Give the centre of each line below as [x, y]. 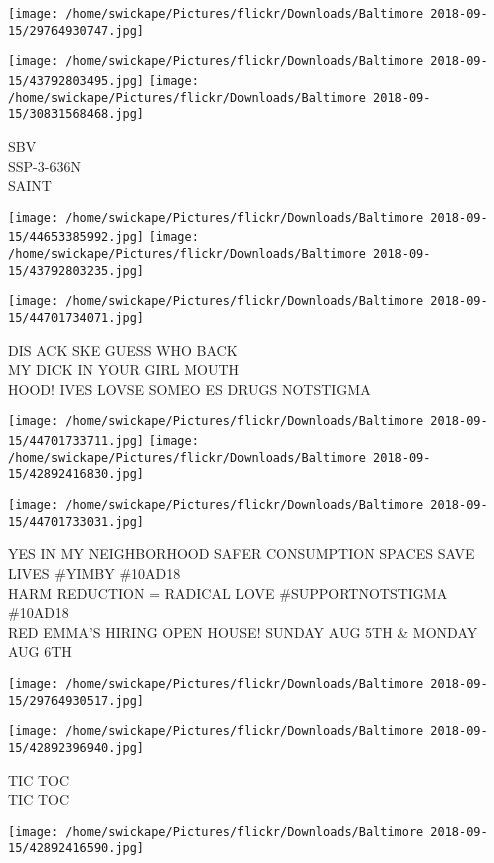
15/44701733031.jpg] [76, 521]
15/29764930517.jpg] [76, 700]
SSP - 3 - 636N [44, 165]
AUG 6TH [40, 651]
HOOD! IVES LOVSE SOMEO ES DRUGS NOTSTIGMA [189, 388]
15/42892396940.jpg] [76, 747]
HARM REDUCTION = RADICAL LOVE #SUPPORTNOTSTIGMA [228, 592]
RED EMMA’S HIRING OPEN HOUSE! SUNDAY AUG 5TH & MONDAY [243, 631]
